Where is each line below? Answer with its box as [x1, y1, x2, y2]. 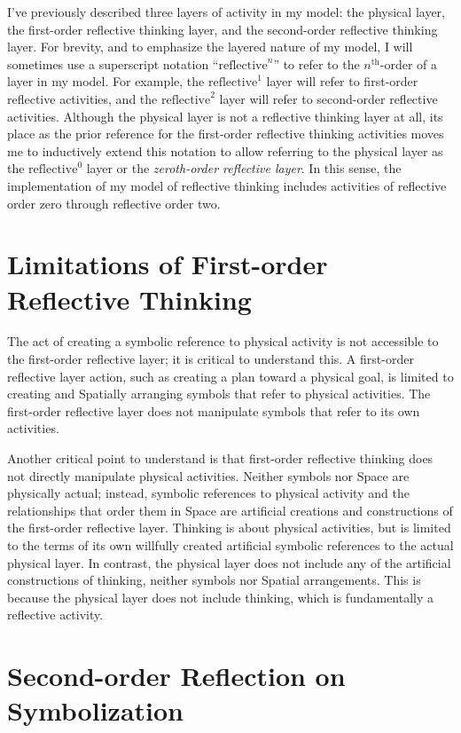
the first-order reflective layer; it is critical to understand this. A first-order [7, 350, 414, 368]
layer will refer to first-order [266, 72, 418, 91]
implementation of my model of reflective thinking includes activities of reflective [7, 176, 447, 194]
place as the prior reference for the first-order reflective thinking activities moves [7, 124, 444, 143]
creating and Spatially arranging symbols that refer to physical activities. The [7, 384, 431, 403]
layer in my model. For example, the [7, 72, 205, 91]
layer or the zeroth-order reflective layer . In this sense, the [86, 159, 402, 177]
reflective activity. [7, 605, 104, 624]
